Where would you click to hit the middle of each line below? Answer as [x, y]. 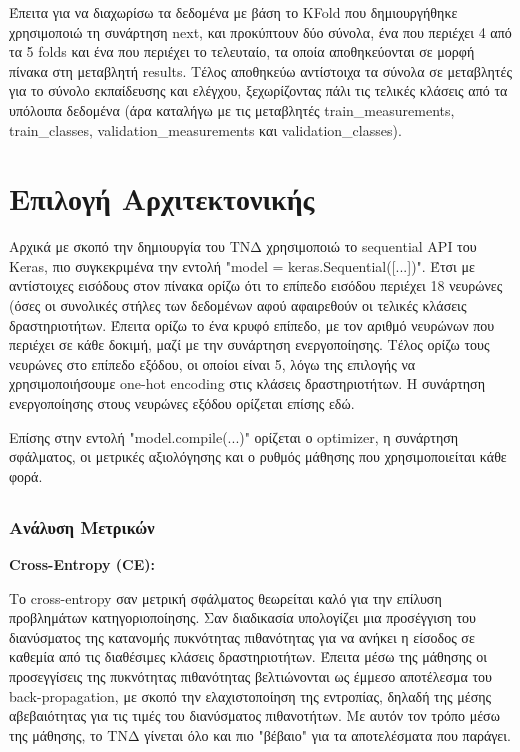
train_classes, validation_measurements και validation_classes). [205, 129]
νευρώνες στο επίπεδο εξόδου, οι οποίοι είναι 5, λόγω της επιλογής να [212, 363]
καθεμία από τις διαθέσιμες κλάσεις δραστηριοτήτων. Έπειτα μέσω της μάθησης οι [248, 656]
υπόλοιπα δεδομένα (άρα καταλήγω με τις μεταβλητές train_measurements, [232, 109]
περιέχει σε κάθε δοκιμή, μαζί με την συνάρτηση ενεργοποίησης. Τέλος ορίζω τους [249, 344]
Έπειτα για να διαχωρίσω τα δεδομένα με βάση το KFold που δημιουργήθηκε [233, 12]
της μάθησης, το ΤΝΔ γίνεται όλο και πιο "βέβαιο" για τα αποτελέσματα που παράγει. [260, 734]
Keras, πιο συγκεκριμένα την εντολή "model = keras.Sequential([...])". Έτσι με [242, 265]
